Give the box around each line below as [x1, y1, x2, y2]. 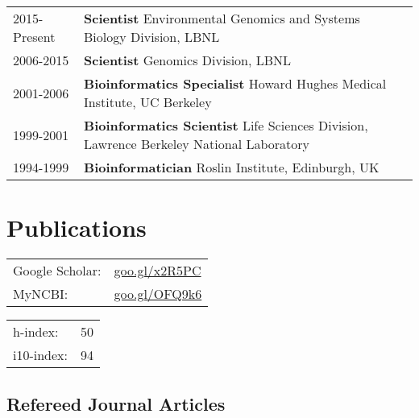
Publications [6, 211, 147, 244]
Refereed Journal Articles [6, 391, 226, 416]
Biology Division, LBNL [84, 27, 220, 46]
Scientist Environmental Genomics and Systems [84, 9, 360, 27]
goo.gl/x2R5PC [114, 261, 201, 280]
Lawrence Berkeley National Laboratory [84, 135, 309, 153]
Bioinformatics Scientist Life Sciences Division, [84, 116, 368, 135]
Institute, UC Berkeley [84, 93, 212, 111]
